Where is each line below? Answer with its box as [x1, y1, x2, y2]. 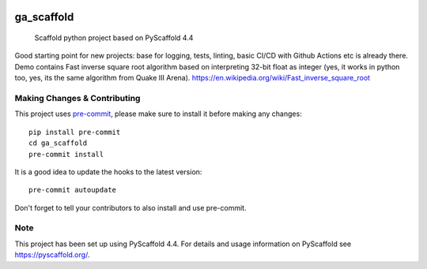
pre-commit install [28, 150, 104, 159]
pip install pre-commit [28, 127, 121, 136]
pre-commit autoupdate [28, 185, 117, 195]
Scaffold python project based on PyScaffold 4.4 [34, 33, 194, 43]
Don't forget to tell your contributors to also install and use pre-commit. [14, 203, 247, 212]
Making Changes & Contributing [14, 92, 141, 103]
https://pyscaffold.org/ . [14, 250, 90, 260]
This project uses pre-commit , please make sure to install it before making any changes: [14, 109, 302, 118]
